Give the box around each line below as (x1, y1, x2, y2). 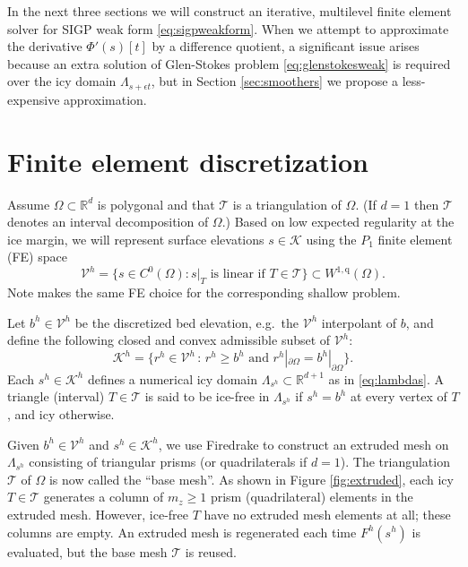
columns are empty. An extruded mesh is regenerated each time (7, 522, 357, 541)
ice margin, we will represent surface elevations (7, 229, 264, 248)
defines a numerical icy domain (87, 369, 257, 388)
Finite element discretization (7, 142, 369, 179)
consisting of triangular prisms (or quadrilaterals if (29, 452, 308, 471)
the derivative (7, 37, 82, 56)
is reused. (185, 542, 237, 561)
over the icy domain (7, 72, 117, 90)
